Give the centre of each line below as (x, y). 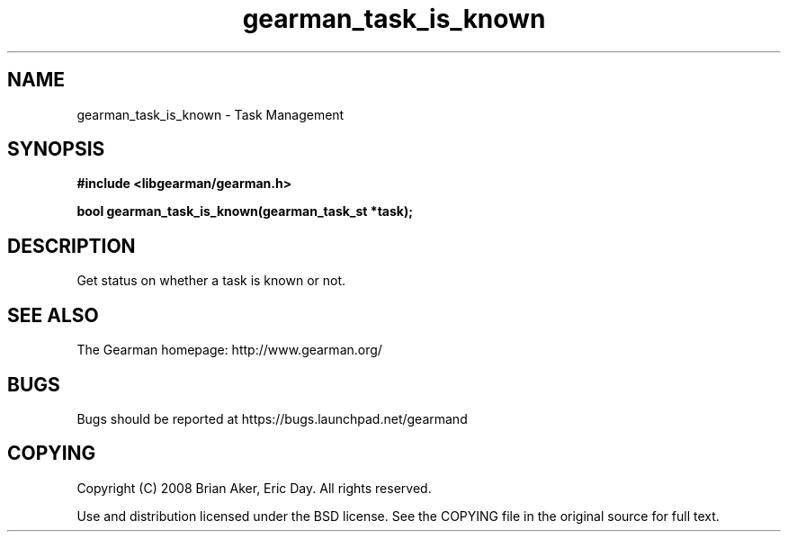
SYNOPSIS (56, 149)
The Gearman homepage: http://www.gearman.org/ (229, 350)
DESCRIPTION (72, 246)
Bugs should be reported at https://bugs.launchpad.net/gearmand (272, 418)
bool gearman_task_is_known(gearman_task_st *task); (245, 211)
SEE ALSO (53, 315)
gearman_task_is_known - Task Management (210, 114)
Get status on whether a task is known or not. (211, 281)
